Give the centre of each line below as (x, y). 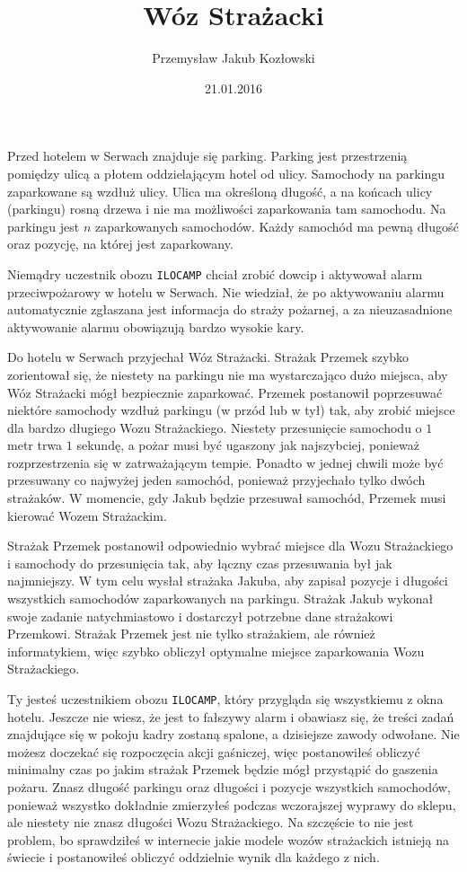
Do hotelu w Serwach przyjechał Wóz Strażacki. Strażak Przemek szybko (208, 357)
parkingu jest (44, 226)
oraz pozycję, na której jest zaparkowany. (120, 244)
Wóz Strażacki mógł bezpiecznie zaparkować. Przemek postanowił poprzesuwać (225, 392)
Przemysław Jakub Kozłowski (233, 58)
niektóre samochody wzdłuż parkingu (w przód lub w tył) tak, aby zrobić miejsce (231, 410)
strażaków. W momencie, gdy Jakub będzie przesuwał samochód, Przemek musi (227, 498)
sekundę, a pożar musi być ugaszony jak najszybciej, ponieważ (248, 445)
